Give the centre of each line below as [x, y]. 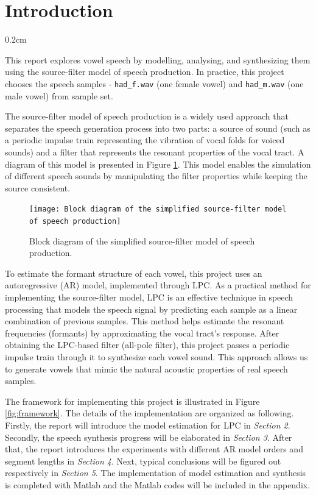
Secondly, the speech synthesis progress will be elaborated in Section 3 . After [149, 437]
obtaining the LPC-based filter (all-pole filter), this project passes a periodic [147, 345]
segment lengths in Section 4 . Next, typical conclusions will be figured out [143, 461]
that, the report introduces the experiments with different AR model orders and [154, 449]
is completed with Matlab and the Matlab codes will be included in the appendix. [158, 484]
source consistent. [38, 187]
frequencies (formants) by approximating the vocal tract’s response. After [142, 333]
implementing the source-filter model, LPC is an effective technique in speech [149, 297]
